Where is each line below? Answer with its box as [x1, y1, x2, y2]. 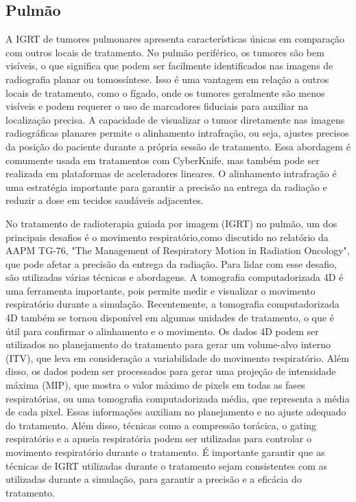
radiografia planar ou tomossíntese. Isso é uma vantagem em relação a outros [5, 71, 329, 86]
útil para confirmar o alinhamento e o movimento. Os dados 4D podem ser [5, 323, 319, 338]
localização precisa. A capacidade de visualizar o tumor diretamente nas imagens [5, 112, 345, 126]
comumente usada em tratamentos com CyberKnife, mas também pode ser [5, 152, 320, 167]
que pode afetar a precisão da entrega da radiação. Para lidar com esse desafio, [5, 256, 337, 271]
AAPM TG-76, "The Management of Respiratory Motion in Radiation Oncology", [5, 243, 350, 258]
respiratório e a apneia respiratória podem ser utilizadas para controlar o [5, 431, 311, 446]
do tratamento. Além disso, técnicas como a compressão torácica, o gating [5, 418, 317, 432]
